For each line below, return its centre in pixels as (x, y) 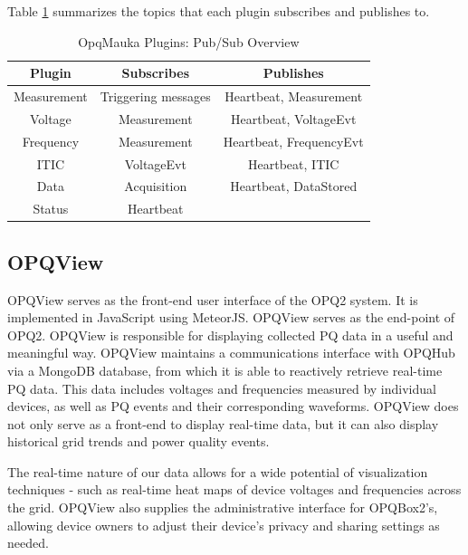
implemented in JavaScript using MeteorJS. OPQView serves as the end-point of (231, 317)
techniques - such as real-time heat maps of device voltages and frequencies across (234, 489)
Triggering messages (155, 96)
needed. (28, 543)
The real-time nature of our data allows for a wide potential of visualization (218, 471)
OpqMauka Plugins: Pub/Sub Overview (189, 41)
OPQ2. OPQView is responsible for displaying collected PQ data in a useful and (230, 335)
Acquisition (156, 186)
